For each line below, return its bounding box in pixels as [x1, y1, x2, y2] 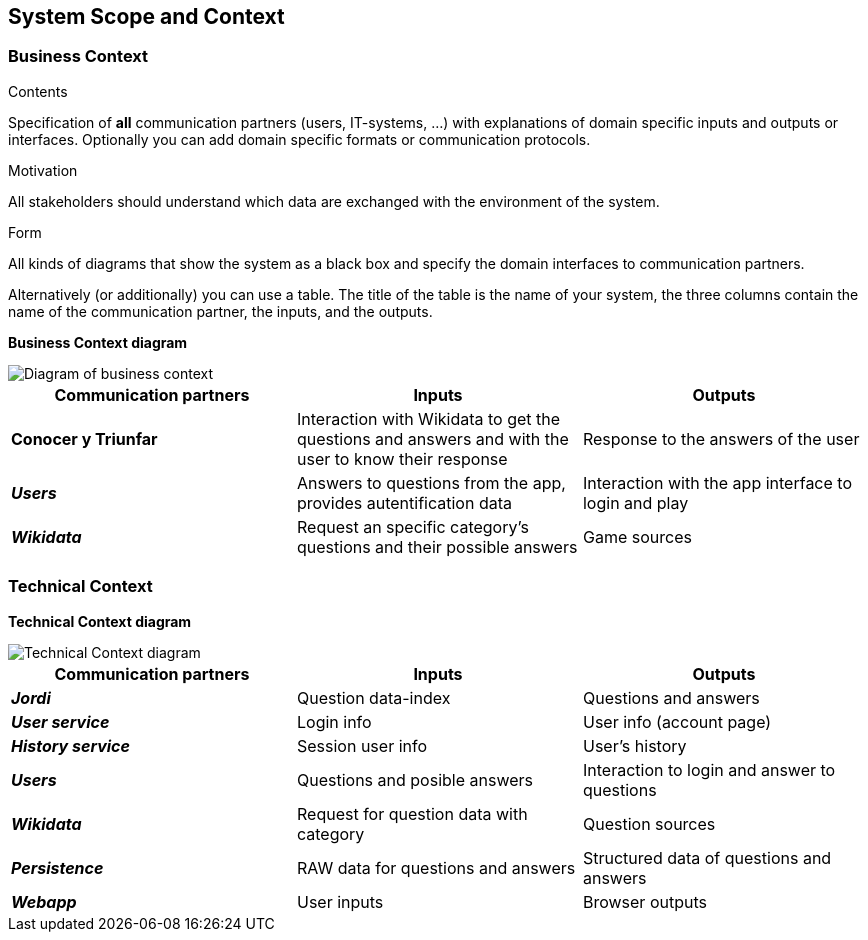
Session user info [296, 735, 428, 756]
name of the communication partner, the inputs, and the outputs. [8, 302, 433, 320]
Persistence [11, 857, 104, 878]
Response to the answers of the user [582, 428, 860, 449]
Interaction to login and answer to [582, 759, 836, 780]
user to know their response [296, 448, 508, 469]
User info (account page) [582, 711, 772, 732]
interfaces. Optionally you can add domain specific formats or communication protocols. [8, 130, 591, 148]
